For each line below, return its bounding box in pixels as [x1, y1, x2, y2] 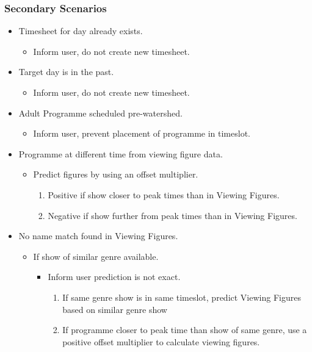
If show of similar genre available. [33, 250, 159, 262]
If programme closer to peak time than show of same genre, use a [62, 323, 307, 336]
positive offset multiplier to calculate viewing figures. [62, 335, 260, 348]
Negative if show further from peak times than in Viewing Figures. [48, 209, 297, 221]
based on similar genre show [62, 303, 167, 315]
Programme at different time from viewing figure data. [18, 147, 223, 160]
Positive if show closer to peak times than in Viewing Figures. [48, 188, 280, 201]
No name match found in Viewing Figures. [18, 229, 178, 242]
